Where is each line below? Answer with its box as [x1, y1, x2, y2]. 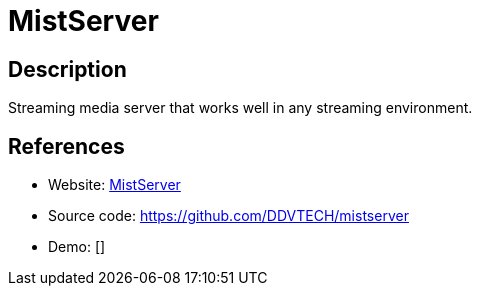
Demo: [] [48, 238, 106, 256]
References [8, 133, 125, 159]
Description [8, 56, 127, 82]
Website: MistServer [48, 176, 181, 194]
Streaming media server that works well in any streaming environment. [8, 99, 473, 117]
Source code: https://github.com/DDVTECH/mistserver [48, 207, 409, 225]
